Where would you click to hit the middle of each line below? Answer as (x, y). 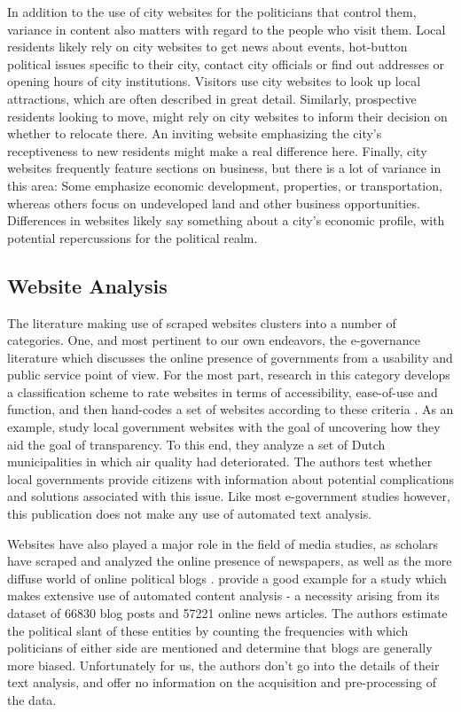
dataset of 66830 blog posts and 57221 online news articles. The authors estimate (227, 613)
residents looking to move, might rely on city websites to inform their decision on (227, 116)
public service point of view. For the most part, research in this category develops (229, 375)
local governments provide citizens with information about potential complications (230, 478)
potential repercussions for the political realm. (133, 237)
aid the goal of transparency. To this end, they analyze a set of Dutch (196, 444)
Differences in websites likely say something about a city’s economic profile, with (226, 220)
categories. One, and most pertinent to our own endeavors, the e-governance (214, 340)
